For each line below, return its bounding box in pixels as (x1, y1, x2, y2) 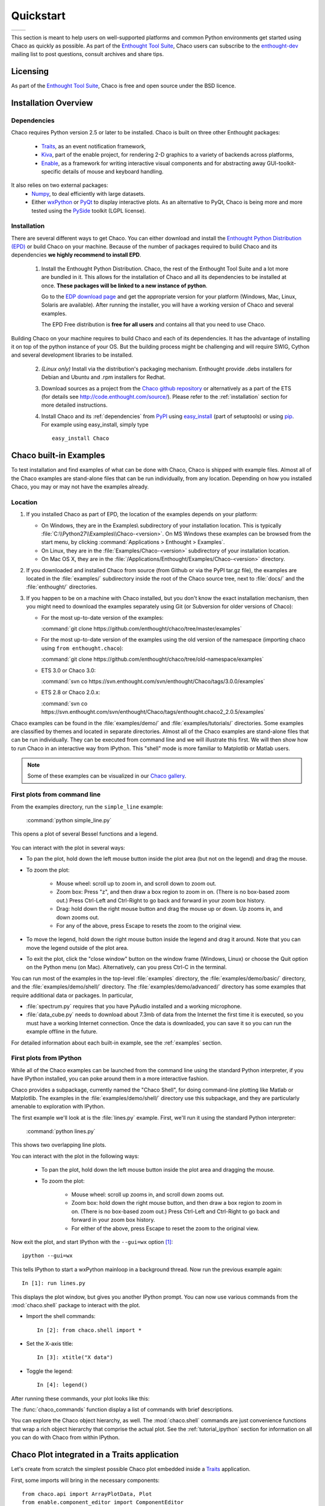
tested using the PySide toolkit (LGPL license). (31, 207, 146, 214)
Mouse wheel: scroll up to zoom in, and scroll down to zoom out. (56, 880, 217, 887)
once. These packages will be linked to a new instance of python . (41, 282, 208, 289)
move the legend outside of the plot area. (26, 944, 129, 951)
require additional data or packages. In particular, (11, 992, 134, 999)
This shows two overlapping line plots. (11, 1142, 107, 1149)
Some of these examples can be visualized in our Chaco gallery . (27, 772, 187, 780)
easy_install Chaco (52, 435, 110, 442)
